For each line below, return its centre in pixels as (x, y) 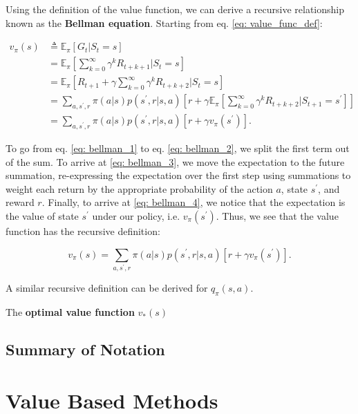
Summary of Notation (85, 349)
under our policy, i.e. (136, 215)
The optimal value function (70, 312)
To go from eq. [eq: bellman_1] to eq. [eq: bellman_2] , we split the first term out (178, 148)
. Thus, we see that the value (277, 215)
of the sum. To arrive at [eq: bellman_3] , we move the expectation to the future (175, 161)
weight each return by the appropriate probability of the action (139, 188)
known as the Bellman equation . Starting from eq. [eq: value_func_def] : (164, 22)
